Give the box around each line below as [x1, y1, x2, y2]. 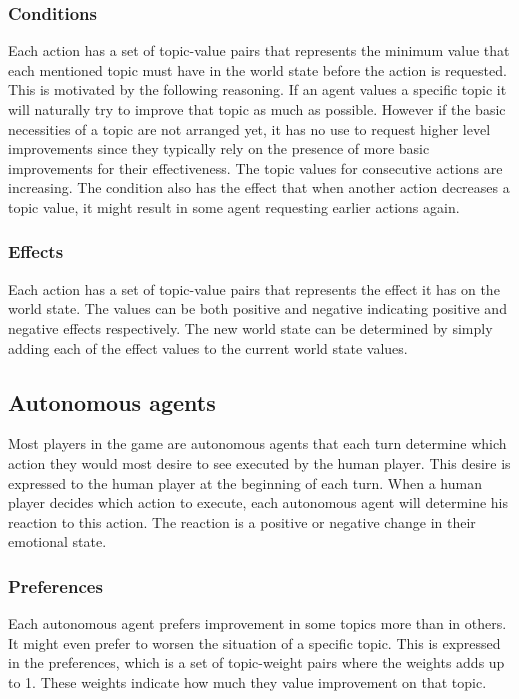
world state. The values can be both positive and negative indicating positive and [8, 298, 507, 319]
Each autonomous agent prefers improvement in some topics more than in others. [8, 613, 507, 634]
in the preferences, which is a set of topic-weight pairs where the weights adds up [8, 652, 505, 673]
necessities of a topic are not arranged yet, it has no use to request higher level [8, 118, 491, 139]
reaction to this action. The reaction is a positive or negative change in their [8, 511, 476, 532]
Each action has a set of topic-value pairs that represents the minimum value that [8, 40, 510, 61]
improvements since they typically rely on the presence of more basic [8, 138, 430, 159]
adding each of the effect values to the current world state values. [8, 337, 408, 358]
